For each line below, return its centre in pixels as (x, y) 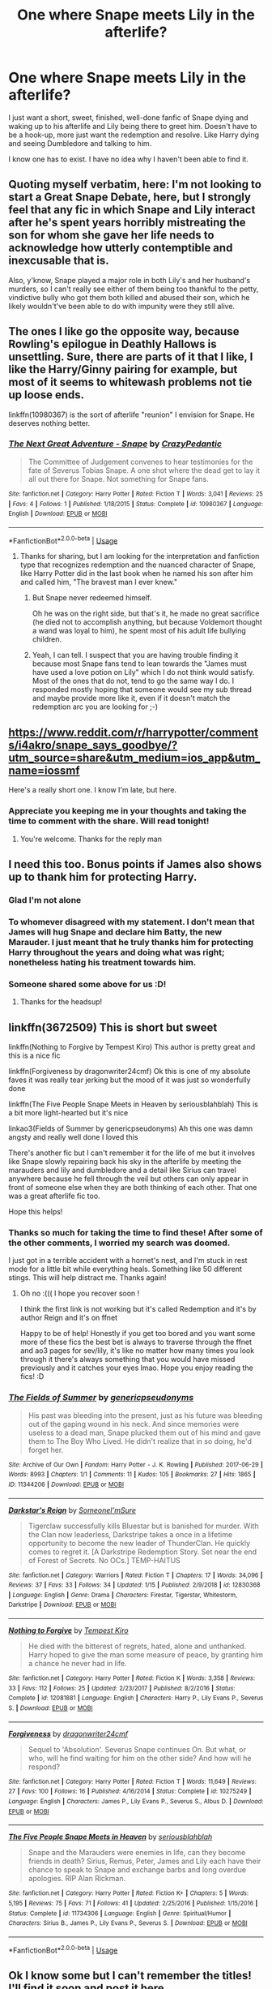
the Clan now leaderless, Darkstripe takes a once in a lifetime (130, 1534)
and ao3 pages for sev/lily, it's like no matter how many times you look (137, 1351)
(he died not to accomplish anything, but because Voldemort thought (147, 622)
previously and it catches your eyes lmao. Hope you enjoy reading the (136, 1368)
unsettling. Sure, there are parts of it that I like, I (131, 357)
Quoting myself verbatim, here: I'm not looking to (135, 185)
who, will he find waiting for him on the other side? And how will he (140, 1758)
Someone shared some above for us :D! (87, 984)
